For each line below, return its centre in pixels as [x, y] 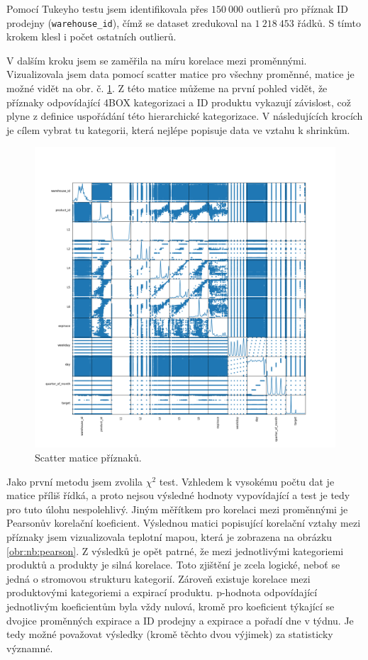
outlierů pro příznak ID [297, 9]
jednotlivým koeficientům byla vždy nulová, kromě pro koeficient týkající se [171, 606]
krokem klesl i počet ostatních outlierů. [91, 37]
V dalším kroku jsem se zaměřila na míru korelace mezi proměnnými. [157, 60]
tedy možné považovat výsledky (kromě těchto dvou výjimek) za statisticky [170, 634]
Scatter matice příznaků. [88, 457]
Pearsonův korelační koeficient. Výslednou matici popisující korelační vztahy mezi [184, 523]
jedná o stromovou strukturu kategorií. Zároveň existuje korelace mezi [158, 578]
